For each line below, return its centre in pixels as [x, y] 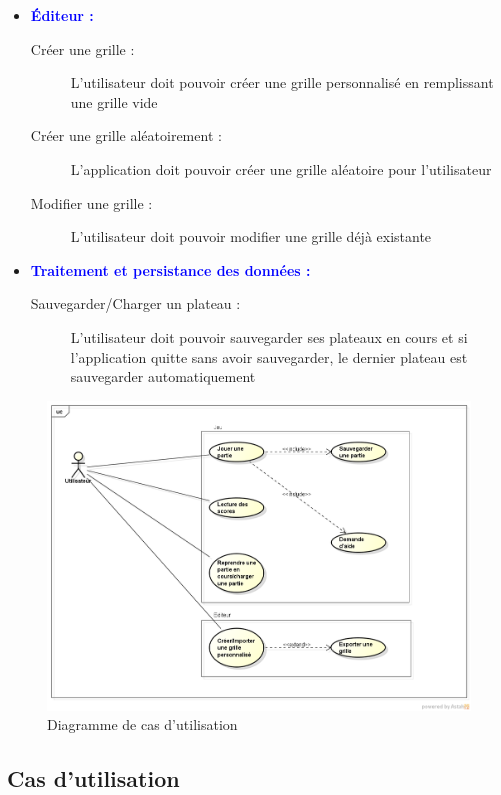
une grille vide [114, 101]
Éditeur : [62, 15]
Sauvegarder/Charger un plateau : [135, 303]
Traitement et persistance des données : [170, 269]
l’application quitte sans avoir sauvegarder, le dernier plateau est [269, 356]
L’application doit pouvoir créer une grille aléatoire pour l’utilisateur [281, 168]
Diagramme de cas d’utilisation [142, 724]
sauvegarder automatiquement [163, 376]
